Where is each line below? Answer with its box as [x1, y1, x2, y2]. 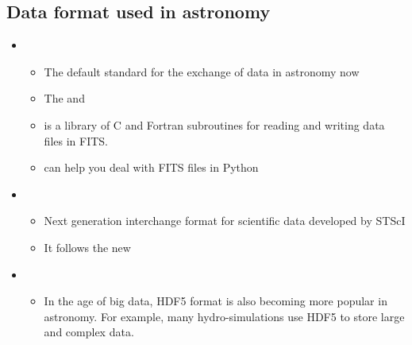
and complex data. [44, 324, 134, 340]
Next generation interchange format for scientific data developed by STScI [44, 212, 406, 229]
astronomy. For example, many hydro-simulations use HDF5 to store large [44, 308, 405, 324]
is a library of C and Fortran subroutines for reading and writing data [44, 116, 385, 133]
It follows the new [44, 238, 131, 255]
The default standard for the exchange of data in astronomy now [44, 63, 360, 79]
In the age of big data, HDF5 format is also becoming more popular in [44, 293, 387, 309]
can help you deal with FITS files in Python [44, 159, 259, 176]
